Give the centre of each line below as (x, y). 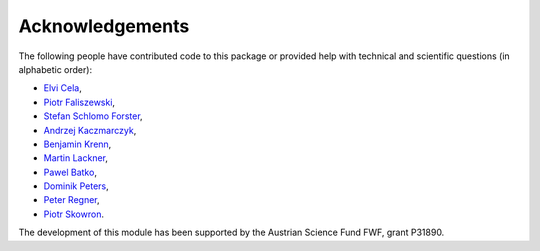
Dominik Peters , (76, 186)
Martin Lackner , (76, 158)
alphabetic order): (55, 69)
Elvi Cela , (62, 88)
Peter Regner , (71, 200)
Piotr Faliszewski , (79, 102)
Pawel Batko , (70, 172)
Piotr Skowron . (74, 214)
